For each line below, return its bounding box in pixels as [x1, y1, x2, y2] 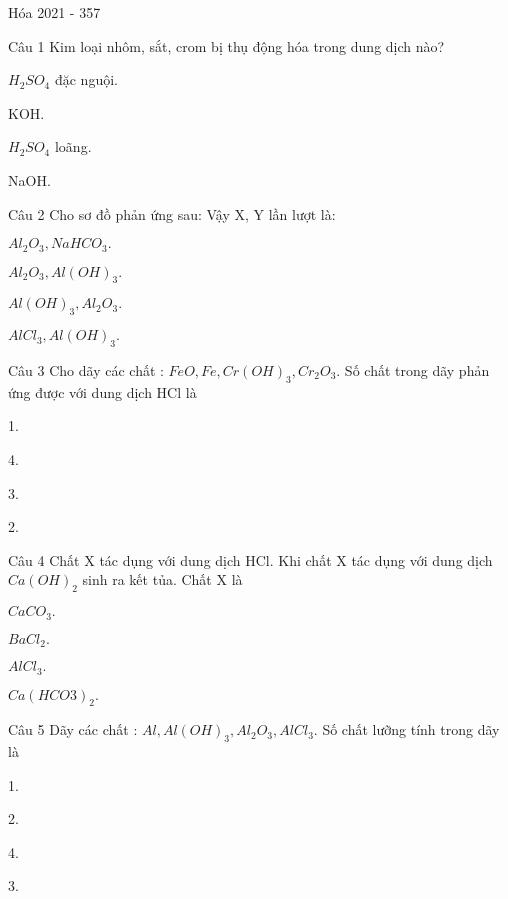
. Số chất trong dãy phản [336, 360, 490, 380]
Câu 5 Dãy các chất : [8, 719, 138, 740]
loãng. [54, 136, 92, 157]
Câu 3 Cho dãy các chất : [8, 360, 164, 380]
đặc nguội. [54, 69, 118, 90]
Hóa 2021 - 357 [8, 2, 101, 22]
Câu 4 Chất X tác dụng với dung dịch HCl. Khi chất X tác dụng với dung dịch [8, 549, 493, 570]
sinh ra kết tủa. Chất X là [82, 569, 243, 590]
